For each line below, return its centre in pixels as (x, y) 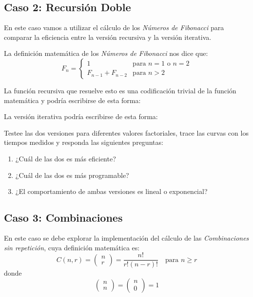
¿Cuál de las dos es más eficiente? (66, 158)
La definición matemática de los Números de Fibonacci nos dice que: (106, 53)
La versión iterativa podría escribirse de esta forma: (81, 116)
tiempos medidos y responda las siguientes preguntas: (84, 142)
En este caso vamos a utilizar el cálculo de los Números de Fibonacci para (114, 27)
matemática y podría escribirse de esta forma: (72, 100)
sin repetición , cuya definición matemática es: (72, 247)
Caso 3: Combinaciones (63, 218)
